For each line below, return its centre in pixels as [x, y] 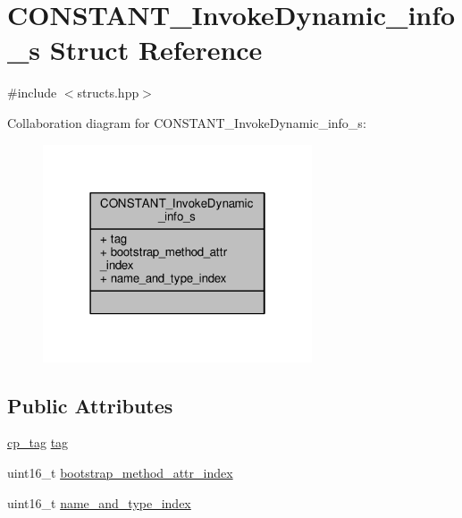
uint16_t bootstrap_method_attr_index [120, 472]
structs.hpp [108, 93]
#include [32, 93]
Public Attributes [90, 405]
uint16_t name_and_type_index [99, 502]
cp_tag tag [38, 442]
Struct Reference [156, 50]
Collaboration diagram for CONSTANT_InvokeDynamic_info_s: [187, 122]
